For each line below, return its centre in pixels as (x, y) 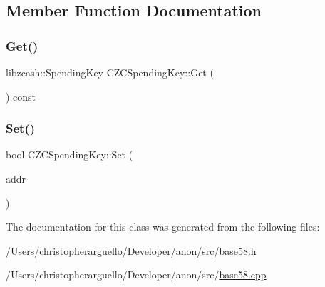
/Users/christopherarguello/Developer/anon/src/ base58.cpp (136, 275)
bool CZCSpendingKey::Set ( (69, 155)
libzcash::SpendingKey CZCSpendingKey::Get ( (110, 72)
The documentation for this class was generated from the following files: (163, 227)
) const (21, 96)
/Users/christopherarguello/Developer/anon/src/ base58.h (131, 250)
